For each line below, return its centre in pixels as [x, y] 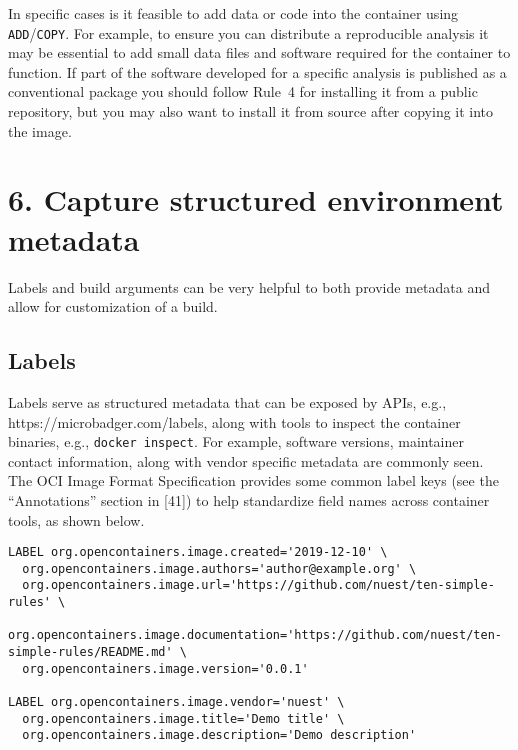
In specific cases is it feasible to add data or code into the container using [233, 13]
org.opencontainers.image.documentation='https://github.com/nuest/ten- [255, 635]
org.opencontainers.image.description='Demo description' [219, 735]
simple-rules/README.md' [90, 652]
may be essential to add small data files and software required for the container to [259, 52]
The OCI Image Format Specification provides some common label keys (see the [253, 480]
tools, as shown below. [76, 519]
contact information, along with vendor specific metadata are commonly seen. [246, 460]
